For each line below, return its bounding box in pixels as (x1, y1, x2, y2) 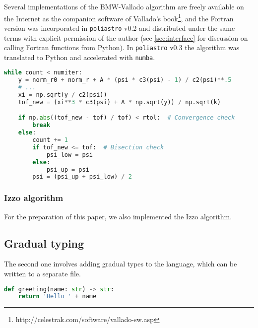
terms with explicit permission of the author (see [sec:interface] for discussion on (4, 32, 248, 43)
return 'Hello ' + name (18, 293, 97, 300)
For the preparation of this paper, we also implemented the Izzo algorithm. (4, 211, 232, 221)
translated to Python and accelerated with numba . (4, 52, 155, 62)
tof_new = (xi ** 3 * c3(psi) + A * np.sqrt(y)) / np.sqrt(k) (18, 98, 221, 106)
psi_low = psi (46, 151, 93, 158)
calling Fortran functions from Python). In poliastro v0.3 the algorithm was (4, 42, 240, 53)
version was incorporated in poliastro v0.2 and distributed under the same (4, 22, 235, 33)
